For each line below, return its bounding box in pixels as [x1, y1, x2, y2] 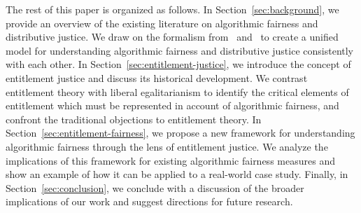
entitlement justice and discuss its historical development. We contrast [6, 70, 308, 85]
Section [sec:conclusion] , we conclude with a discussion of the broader [6, 180, 304, 195]
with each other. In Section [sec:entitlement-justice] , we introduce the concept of [6, 57, 351, 71]
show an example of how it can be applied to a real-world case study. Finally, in [6, 167, 348, 181]
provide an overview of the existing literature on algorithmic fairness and [6, 15, 318, 30]
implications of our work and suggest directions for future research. [6, 194, 293, 209]
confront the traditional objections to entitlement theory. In [6, 111, 262, 126]
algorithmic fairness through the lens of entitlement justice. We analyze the [6, 139, 328, 153]
